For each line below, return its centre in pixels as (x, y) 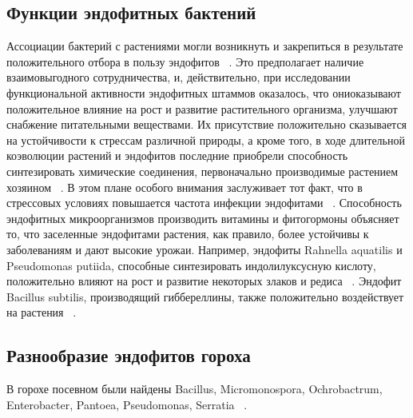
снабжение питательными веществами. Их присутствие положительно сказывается (207, 124)
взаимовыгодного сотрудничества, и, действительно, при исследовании (179, 77)
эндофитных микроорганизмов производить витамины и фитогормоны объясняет (203, 218)
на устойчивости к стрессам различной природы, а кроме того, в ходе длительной (206, 139)
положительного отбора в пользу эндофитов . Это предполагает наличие (185, 61)
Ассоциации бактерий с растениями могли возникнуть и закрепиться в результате (205, 46)
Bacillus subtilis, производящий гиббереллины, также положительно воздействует (205, 296)
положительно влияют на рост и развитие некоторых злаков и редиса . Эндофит (204, 281)
